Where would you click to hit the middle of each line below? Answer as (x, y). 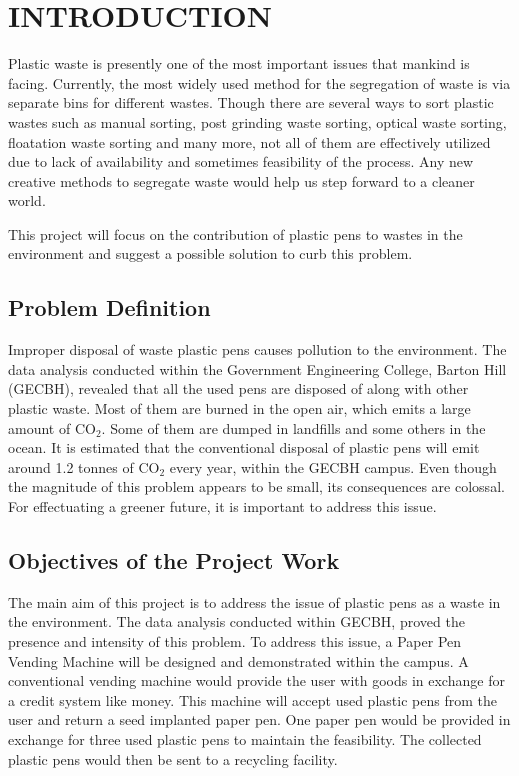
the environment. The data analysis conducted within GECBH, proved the (236, 621)
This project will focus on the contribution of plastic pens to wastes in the (235, 233)
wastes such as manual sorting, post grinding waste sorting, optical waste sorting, (257, 121)
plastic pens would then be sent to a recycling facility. (173, 758)
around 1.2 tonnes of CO (84, 466)
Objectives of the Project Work (174, 560)
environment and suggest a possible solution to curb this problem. (210, 253)
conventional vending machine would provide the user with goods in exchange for (256, 680)
